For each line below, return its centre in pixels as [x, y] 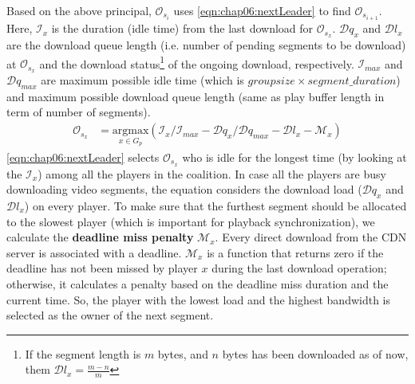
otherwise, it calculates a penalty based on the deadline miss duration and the [198, 283]
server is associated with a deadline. [94, 252]
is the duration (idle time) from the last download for [182, 28]
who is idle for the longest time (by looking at [294, 157]
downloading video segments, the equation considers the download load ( [184, 189]
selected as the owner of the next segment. [110, 315]
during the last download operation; [299, 268]
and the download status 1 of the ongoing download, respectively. [197, 62]
